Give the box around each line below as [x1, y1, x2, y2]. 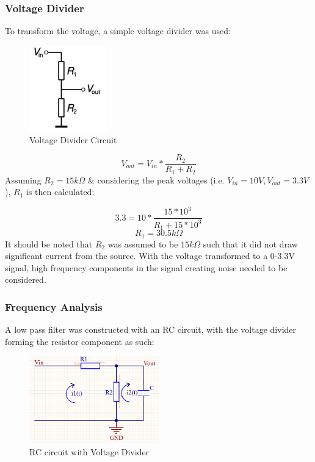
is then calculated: [26, 185, 95, 198]
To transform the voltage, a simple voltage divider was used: [5, 24, 231, 37]
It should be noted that [5, 237, 93, 250]
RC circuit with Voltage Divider [29, 445, 150, 458]
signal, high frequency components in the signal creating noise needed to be [5, 261, 288, 274]
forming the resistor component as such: [5, 335, 154, 347]
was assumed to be [107, 237, 178, 250]
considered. [5, 273, 46, 286]
